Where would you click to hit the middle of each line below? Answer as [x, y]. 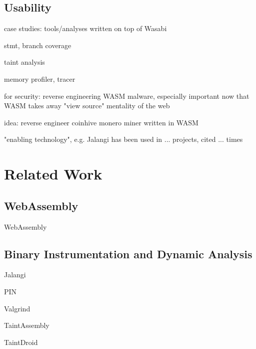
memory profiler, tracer [40, 78]
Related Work [53, 174]
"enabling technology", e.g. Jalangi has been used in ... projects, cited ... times [123, 139]
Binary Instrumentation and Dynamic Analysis [128, 253]
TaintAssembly [27, 325]
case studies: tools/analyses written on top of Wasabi [85, 28]
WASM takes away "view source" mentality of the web [87, 106]
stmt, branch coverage [38, 45]
